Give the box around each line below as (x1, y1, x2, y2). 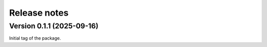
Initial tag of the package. (9, 35, 61, 41)
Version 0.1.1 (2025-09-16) (9, 22, 99, 30)
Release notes (9, 7, 69, 18)
